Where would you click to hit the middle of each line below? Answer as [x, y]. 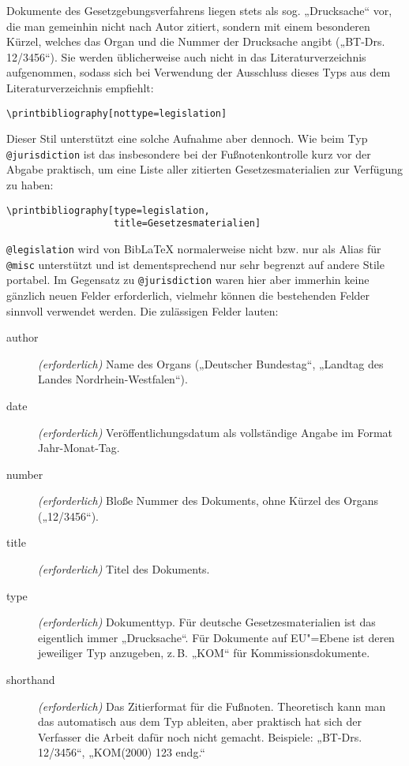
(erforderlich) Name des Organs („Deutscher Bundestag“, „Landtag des [211, 363]
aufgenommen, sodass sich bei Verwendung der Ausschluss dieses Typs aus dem [199, 72]
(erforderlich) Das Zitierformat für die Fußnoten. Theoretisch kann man [212, 706]
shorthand [31, 680]
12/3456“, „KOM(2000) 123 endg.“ [122, 752]
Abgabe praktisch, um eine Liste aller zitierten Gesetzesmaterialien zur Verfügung [205, 169]
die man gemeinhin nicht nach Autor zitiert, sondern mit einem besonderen [188, 26]
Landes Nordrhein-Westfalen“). [113, 379]
